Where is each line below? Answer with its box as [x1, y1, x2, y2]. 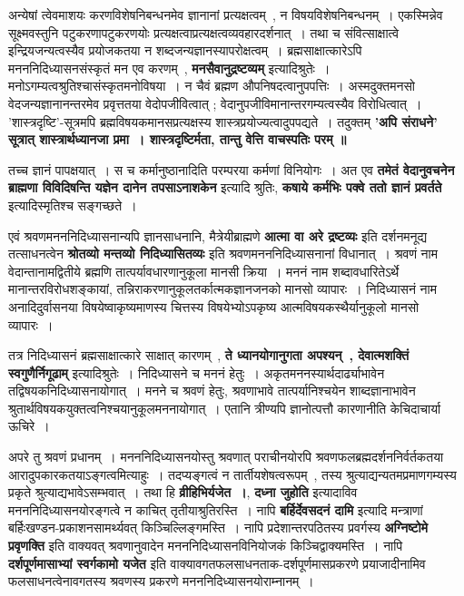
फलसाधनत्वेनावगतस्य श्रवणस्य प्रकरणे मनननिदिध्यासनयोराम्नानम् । [8, 572, 314, 591]
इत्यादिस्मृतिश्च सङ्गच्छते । [8, 195, 137, 214]
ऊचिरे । [8, 416, 50, 435]
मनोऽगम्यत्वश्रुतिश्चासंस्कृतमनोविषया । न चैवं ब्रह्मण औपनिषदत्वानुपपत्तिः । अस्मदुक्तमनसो [8, 76, 415, 95]
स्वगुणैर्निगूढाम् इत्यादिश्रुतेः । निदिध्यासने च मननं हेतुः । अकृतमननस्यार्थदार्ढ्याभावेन [8, 363, 385, 382]
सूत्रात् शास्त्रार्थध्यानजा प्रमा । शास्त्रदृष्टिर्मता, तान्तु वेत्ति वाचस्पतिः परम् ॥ [8, 130, 347, 149]
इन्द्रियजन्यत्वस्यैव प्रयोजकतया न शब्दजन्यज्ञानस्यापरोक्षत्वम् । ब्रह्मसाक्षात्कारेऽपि [8, 41, 362, 60]
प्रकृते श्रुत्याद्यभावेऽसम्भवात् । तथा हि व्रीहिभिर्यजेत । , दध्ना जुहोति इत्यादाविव [8, 483, 358, 502]
